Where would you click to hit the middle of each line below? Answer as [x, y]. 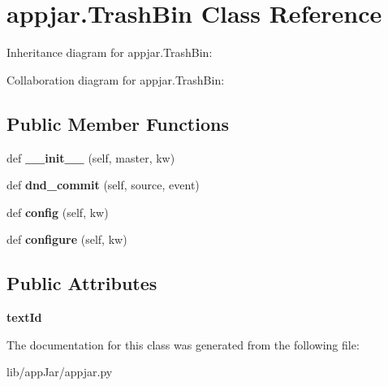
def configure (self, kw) [67, 239]
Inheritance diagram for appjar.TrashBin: [110, 52]
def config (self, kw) [58, 212]
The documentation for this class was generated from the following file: [183, 344]
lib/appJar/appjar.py [60, 372]
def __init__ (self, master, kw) [91, 157]
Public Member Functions [118, 123]
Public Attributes [82, 283]
